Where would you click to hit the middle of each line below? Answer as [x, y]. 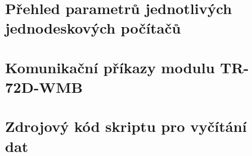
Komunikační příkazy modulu [110, 67]
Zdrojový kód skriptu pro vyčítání [126, 126]
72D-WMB [44, 87]
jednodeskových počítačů [93, 28]
